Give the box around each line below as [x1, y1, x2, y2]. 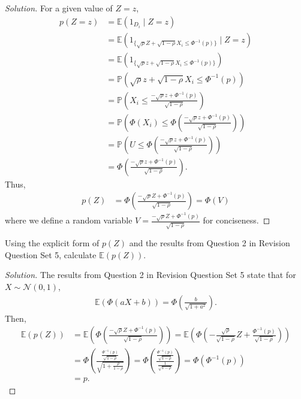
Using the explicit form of [5, 237, 100, 249]
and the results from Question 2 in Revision [129, 237, 290, 249]
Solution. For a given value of [5, 2, 113, 14]
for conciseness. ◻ [203, 214, 270, 226]
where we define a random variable [5, 214, 133, 226]
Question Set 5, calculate [5, 248, 97, 261]
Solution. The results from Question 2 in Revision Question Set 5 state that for [5, 268, 296, 281]
